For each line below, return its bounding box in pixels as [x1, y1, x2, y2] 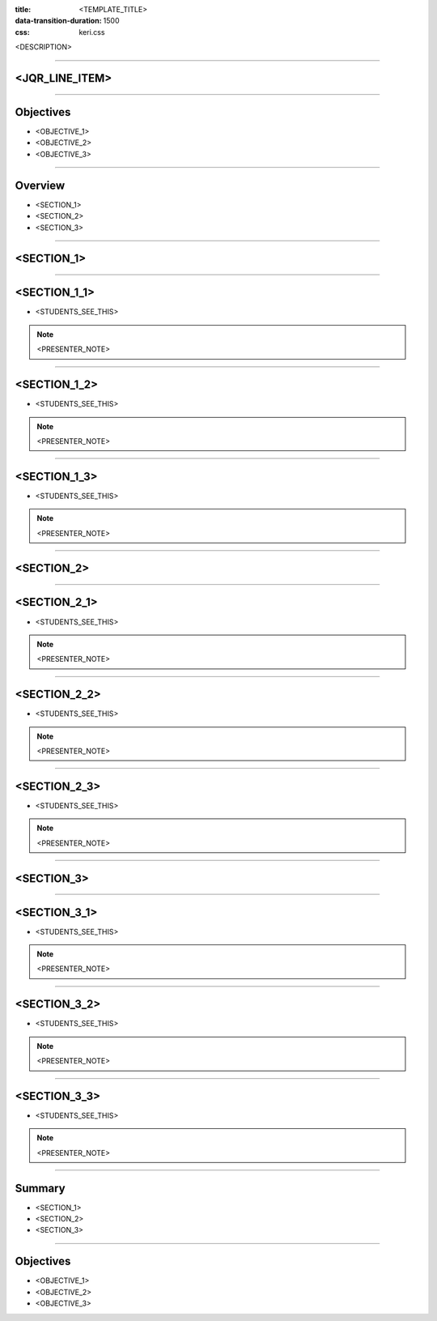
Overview [15, 178, 66, 192]
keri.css [78, 27, 105, 36]
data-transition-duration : [15, 16, 102, 26]
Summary [15, 1181, 66, 1195]
